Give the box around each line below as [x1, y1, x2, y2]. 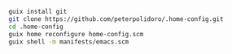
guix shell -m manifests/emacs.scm [8, 37, 129, 46]
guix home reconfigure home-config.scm [8, 30, 144, 38]
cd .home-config [8, 23, 63, 31]
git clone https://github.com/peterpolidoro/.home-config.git [8, 15, 224, 23]
